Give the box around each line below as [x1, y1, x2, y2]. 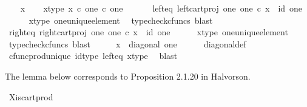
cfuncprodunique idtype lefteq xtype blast [8, 49, 178, 62]
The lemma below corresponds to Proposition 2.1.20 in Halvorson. [5, 69, 251, 82]
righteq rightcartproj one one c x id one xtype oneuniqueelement [8, 26, 288, 38]
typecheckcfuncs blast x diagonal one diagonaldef [8, 37, 246, 50]
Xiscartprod [8, 90, 53, 103]
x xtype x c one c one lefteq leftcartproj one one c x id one [20, 2, 303, 14]
